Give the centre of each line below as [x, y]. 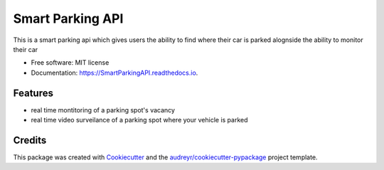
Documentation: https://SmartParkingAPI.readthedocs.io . [114, 73]
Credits [30, 140]
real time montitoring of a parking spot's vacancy [103, 110]
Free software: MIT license [70, 63]
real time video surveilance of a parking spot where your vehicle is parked [139, 120]
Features [33, 93]
